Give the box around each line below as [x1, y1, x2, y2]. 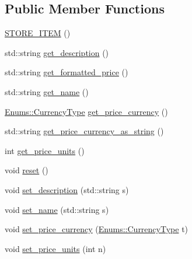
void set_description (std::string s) [5, 183, 129, 195]
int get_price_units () [5, 144, 85, 156]
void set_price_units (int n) [5, 242, 106, 254]
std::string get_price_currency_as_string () [5, 125, 164, 137]
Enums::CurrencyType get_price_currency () [5, 105, 168, 117]
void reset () [5, 164, 48, 176]
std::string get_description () [5, 46, 109, 58]
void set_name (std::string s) [5, 203, 109, 215]
